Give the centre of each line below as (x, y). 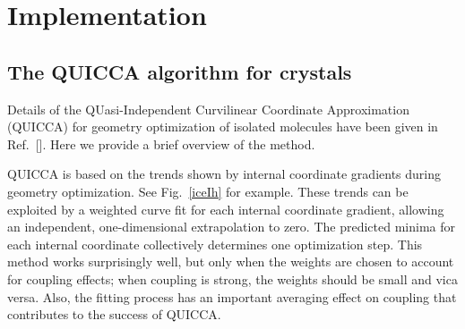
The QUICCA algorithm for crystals (180, 71)
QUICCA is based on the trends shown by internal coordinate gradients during (224, 174)
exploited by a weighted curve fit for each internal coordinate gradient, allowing (226, 209)
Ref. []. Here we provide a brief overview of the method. (161, 143)
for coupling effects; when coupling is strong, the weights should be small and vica (232, 278)
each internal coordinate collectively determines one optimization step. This (215, 244)
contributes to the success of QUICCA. (114, 314)
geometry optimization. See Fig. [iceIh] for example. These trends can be (208, 191)
